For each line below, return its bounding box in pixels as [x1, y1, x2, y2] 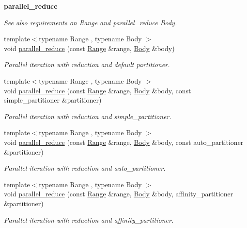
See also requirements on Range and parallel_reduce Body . [4, 17, 177, 27]
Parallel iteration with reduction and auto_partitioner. [4, 163, 166, 173]
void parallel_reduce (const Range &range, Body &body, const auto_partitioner [4, 137, 244, 147]
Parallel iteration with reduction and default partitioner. [4, 59, 170, 70]
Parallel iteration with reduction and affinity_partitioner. [4, 214, 174, 225]
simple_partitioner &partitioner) [4, 95, 102, 105]
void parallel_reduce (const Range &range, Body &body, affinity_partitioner [4, 189, 233, 199]
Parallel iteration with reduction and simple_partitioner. [4, 111, 171, 121]
